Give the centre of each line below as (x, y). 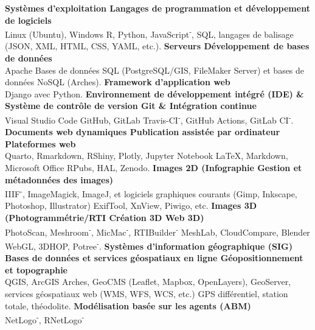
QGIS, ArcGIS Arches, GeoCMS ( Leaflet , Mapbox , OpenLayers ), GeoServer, (148, 282)
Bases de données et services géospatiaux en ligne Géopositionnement (154, 258)
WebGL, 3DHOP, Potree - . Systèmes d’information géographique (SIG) (149, 245)
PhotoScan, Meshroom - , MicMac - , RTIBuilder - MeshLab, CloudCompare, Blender (157, 231)
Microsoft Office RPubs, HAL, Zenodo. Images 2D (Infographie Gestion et (154, 168)
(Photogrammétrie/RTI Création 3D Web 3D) (105, 218)
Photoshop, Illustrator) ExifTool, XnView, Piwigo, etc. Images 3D (131, 205)
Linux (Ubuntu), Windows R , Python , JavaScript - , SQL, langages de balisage (149, 33)
